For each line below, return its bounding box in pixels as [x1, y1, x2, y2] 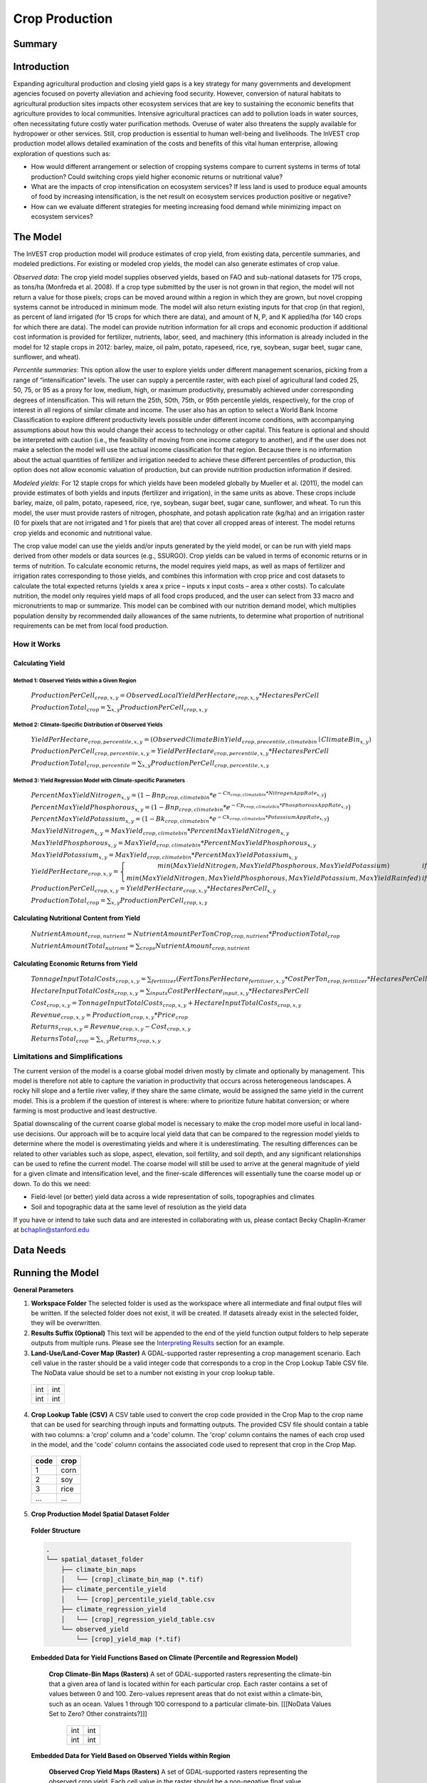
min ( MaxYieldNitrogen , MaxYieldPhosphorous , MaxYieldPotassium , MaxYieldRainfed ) [126, 874, 421, 882]
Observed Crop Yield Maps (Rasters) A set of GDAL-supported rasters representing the [48, 1767, 308, 1776]
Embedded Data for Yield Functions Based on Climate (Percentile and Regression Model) [31, 1653, 298, 1662]
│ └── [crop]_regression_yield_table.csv [60, 1615, 215, 1623]
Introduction [13, 61, 70, 73]
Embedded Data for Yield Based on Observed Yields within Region [31, 1751, 231, 1759]
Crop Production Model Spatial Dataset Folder [31, 1510, 170, 1518]
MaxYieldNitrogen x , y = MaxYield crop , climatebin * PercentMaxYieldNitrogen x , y [31, 827, 290, 837]
